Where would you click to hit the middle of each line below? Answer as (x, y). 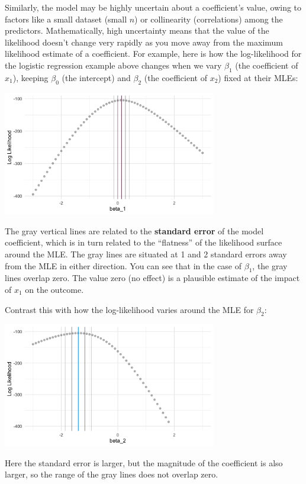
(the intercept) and (96, 77)
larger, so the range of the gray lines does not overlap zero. (112, 474)
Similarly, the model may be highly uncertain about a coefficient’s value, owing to (153, 7)
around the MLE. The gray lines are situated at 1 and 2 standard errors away (146, 254)
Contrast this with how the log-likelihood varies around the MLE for (129, 309)
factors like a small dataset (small (66, 19)
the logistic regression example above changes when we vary (113, 65)
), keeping (30, 77)
